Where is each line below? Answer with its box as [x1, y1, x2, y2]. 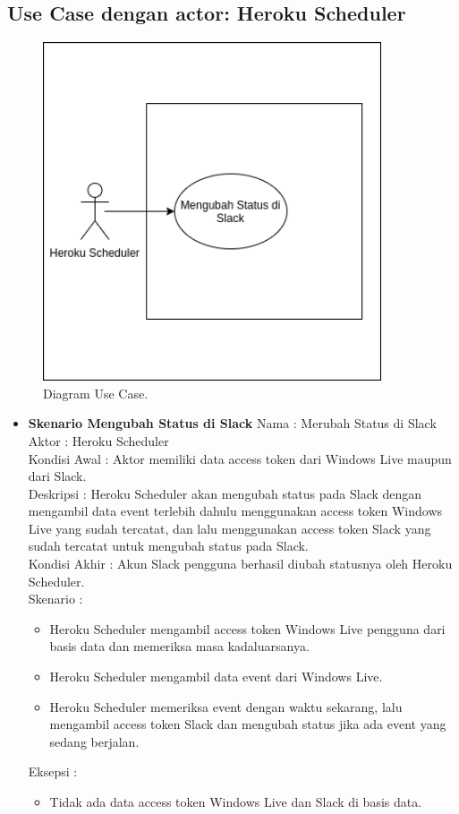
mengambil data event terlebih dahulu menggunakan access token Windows [28, 501, 443, 520]
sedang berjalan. [49, 732, 140, 750]
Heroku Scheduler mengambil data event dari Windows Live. [49, 667, 383, 686]
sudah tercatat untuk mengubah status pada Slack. [28, 536, 309, 555]
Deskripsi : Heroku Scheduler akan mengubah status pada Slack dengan [28, 484, 422, 502]
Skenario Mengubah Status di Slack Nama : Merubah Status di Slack [28, 414, 437, 433]
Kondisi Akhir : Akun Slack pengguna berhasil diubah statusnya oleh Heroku [28, 554, 453, 573]
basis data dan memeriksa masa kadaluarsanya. [49, 637, 310, 655]
